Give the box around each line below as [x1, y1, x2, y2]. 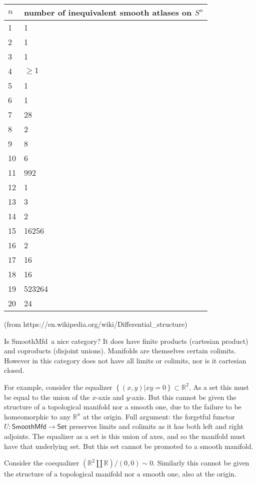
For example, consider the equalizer [4, 381, 112, 392]
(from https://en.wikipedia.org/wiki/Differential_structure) [4, 319, 187, 329]
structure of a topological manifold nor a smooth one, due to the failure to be [4, 401, 241, 412]
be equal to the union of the [4, 391, 90, 402]
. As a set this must [188, 381, 249, 392]
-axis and [96, 391, 124, 402]
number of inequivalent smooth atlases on [24, 7, 192, 18]
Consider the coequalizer [4, 457, 79, 468]
